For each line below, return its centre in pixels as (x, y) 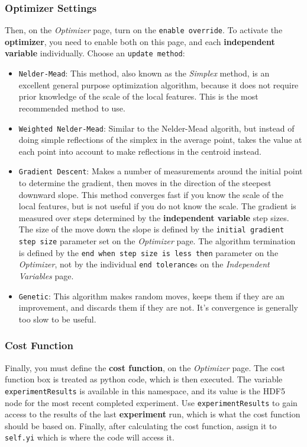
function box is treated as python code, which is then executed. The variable (144, 379)
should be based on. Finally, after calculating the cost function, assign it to (141, 425)
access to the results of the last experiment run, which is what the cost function (153, 414)
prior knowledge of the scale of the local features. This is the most (138, 96)
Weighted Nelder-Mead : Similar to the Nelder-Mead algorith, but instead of (156, 128)
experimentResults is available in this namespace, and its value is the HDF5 (145, 390)
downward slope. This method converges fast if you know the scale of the (151, 194)
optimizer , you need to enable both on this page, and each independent (140, 41)
